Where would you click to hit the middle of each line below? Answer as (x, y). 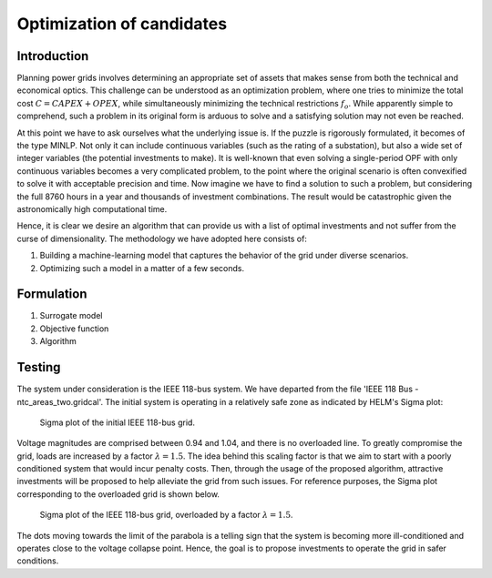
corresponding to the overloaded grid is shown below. (118, 494)
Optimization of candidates (122, 24)
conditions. (38, 561)
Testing (39, 367)
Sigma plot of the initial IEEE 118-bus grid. (118, 422)
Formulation (52, 294)
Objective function (74, 329)
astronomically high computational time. (92, 208)
